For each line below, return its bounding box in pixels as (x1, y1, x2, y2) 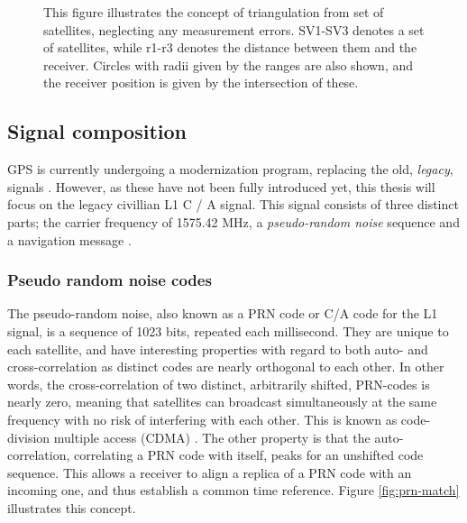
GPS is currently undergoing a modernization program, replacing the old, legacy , (7, 160, 453, 179)
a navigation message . (7, 230, 132, 249)
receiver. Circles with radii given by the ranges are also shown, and (43, 55, 414, 74)
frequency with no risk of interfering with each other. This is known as (7, 409, 398, 428)
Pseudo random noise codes (7, 269, 212, 291)
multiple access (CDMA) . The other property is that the (53, 427, 371, 446)
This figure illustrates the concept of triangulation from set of (43, 3, 384, 21)
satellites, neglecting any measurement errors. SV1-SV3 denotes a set (43, 20, 425, 39)
